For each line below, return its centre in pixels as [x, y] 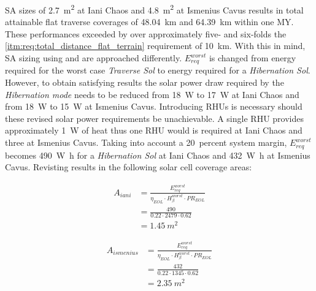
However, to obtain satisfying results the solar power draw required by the [145, 82]
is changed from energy [252, 58]
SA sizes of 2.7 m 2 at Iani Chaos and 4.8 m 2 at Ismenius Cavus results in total [154, 9]
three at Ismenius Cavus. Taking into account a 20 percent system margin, [146, 142]
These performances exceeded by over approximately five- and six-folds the [146, 33]
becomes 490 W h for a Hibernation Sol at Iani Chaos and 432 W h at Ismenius [158, 155]
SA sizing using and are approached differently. [94, 58]
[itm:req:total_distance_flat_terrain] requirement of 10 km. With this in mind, [155, 46]
